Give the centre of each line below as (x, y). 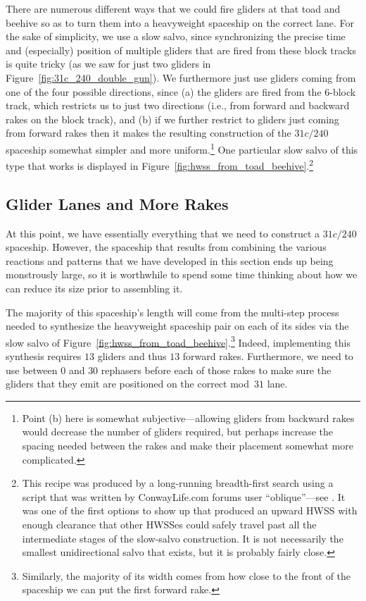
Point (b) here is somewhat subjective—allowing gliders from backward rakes (188, 417)
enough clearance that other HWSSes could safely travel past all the (169, 524)
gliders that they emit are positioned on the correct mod (128, 384)
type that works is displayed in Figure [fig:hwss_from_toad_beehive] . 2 (160, 165)
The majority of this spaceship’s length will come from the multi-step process (172, 312)
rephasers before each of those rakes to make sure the (216, 370)
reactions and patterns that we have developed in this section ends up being (170, 260)
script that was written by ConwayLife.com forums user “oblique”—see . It (184, 496)
